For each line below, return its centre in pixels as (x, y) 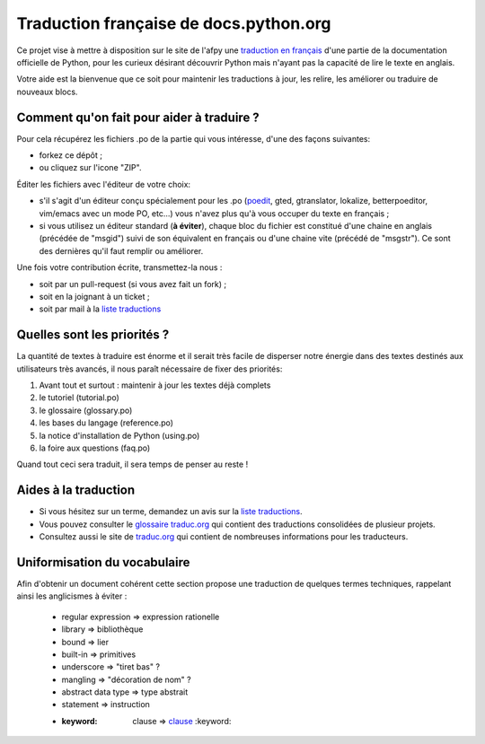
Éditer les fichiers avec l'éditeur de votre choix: (104, 184)
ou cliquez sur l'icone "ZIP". (90, 168)
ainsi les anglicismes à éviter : (72, 596)
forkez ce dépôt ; (71, 155)
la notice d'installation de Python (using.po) (119, 435)
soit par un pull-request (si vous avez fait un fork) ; (133, 284)
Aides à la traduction (76, 490)
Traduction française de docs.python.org (174, 23)
